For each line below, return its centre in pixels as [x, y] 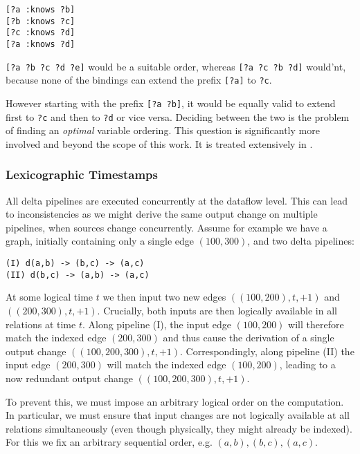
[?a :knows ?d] [40, 44]
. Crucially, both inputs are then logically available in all [217, 310]
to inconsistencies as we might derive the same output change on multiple [162, 214]
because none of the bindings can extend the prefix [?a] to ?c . [139, 80]
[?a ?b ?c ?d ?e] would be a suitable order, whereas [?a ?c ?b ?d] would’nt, [176, 66]
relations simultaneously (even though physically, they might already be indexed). [179, 428]
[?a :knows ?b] [40, 10]
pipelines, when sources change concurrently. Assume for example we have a [166, 227]
